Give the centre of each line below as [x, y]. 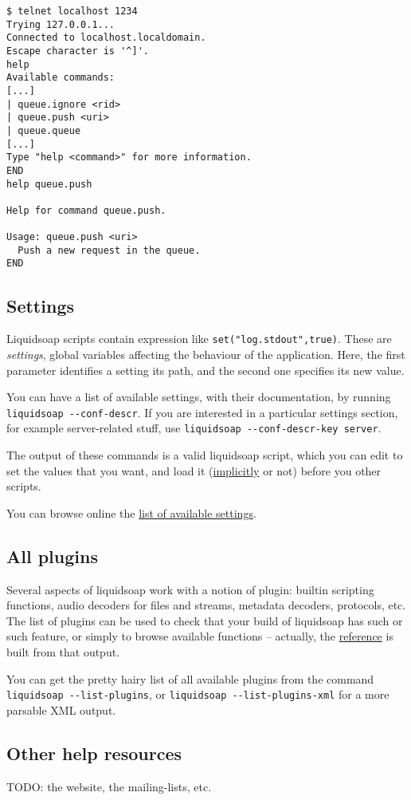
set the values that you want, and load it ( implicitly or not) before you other [194, 470]
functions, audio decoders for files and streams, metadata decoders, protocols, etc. [206, 605]
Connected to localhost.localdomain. [106, 38]
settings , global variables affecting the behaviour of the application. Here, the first [206, 354]
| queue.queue [44, 130]
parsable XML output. [61, 709]
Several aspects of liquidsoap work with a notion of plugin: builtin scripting [190, 589]
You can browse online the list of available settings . [131, 512]
